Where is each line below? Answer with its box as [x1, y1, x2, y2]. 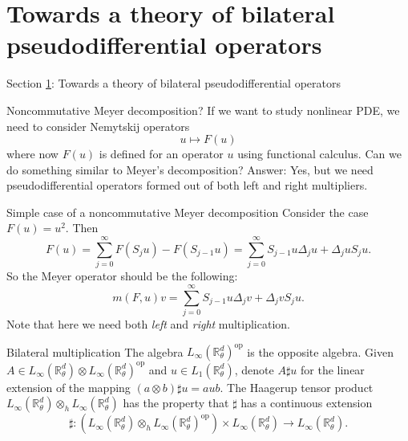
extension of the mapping [6, 378, 131, 395]
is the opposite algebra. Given [247, 343, 394, 359]
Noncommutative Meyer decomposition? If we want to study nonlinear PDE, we [6, 101, 400, 118]
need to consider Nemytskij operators [6, 117, 190, 134]
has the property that [123, 394, 229, 411]
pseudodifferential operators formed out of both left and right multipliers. [6, 177, 368, 194]
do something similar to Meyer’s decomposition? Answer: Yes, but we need [6, 161, 374, 178]
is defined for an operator [99, 145, 224, 162]
